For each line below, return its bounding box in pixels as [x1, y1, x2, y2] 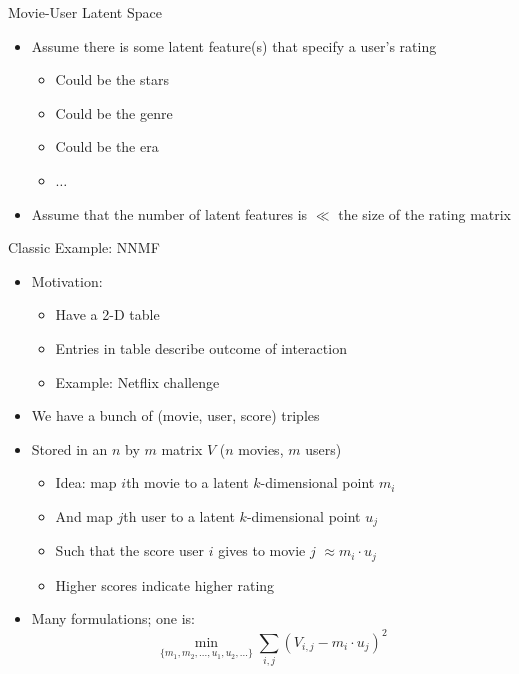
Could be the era [55, 136, 159, 157]
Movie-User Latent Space [8, 2, 162, 22]
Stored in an [31, 438, 108, 459]
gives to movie [218, 540, 306, 561]
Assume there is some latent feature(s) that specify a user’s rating [31, 35, 437, 56]
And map [55, 505, 113, 526]
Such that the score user [55, 540, 204, 561]
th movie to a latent [126, 472, 249, 493]
